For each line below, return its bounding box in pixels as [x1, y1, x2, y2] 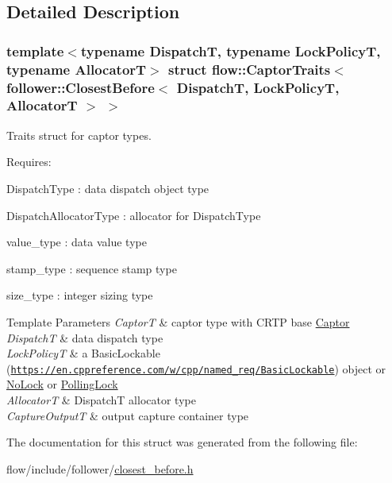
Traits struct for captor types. [6, 126, 152, 143]
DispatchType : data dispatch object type [6, 180, 209, 196]
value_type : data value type [6, 234, 147, 250]
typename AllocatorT [6, 59, 147, 79]
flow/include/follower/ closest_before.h [6, 460, 194, 477]
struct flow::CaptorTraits [168, 59, 331, 79]
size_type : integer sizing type [6, 287, 153, 303]
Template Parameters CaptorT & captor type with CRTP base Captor [6, 313, 350, 330]
